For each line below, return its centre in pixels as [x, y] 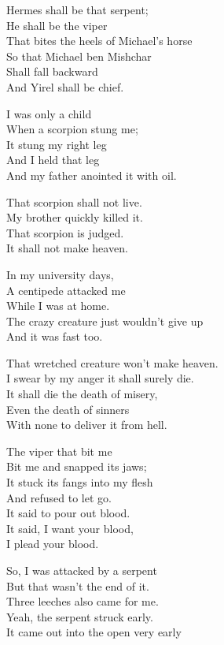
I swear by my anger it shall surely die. [100, 378]
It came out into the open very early [94, 632]
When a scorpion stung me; [72, 129]
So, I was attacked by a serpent [82, 570]
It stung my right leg [57, 144]
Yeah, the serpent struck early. [80, 616]
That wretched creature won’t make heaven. [112, 362]
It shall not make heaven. [67, 248]
